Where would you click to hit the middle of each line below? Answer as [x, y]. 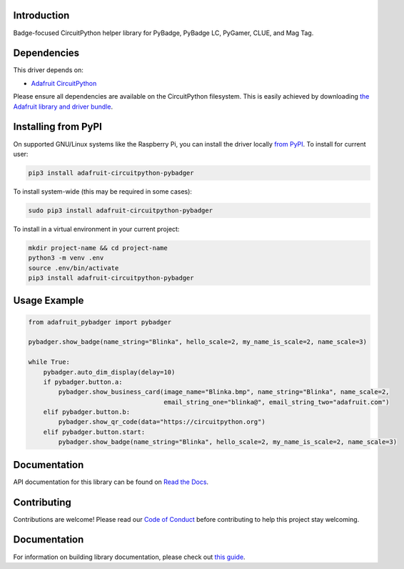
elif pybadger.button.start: [94, 432]
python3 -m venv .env [66, 258]
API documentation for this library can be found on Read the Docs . [111, 482]
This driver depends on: [48, 70]
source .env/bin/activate [74, 268]
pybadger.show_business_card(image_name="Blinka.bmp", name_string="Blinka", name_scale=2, [224, 392]
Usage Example [49, 301]
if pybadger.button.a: [83, 382]
